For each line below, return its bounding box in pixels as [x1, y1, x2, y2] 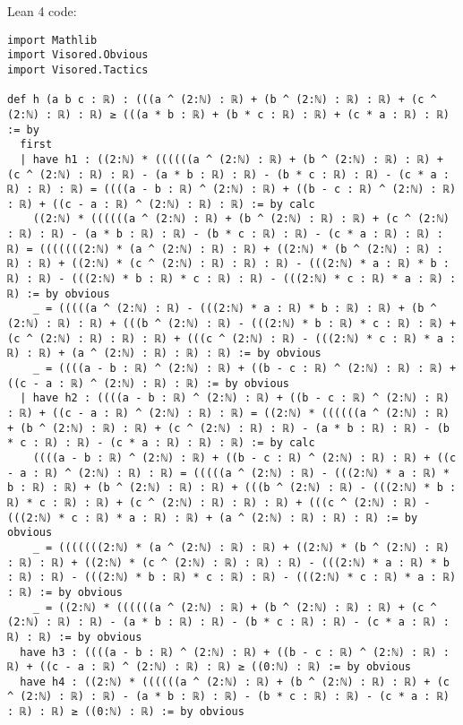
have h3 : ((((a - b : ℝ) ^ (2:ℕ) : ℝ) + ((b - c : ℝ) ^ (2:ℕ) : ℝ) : [20, 645, 450, 659]
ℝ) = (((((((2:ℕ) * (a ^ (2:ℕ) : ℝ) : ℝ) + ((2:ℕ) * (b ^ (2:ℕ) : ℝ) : [7, 242, 443, 255]
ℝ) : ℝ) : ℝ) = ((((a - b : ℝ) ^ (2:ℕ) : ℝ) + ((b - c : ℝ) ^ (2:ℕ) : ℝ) [7, 183, 457, 196]
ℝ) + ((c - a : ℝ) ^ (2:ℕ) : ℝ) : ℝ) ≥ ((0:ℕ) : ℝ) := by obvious [7, 660, 412, 674]
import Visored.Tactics [7, 63, 149, 76]
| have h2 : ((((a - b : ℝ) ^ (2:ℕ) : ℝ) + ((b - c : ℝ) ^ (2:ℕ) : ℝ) [20, 392, 450, 405]
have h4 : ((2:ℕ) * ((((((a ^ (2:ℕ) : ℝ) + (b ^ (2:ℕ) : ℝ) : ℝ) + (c [20, 675, 450, 688]
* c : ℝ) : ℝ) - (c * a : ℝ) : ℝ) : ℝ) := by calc [7, 436, 315, 450]
